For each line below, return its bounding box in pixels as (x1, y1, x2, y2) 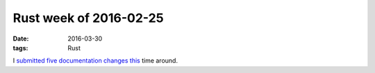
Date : (12, 34, 29, 43)
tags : (12, 43, 28, 52)
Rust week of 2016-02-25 (12, 10, 164, 25)
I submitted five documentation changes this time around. (12, 56, 178, 65)
